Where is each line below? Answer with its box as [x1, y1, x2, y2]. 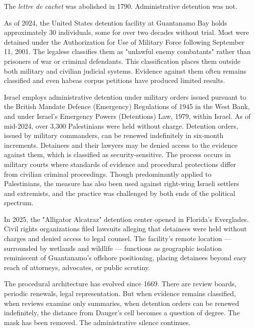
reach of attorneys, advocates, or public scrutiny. [4, 262, 150, 272]
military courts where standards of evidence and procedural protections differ [4, 159, 236, 169]
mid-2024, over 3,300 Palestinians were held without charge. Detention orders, [4, 120, 238, 131]
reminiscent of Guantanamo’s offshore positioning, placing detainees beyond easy [4, 252, 247, 263]
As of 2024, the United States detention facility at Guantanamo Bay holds [4, 17, 228, 27]
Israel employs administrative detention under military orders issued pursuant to [4, 91, 246, 102]
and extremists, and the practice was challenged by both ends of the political [4, 188, 235, 198]
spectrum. [4, 197, 34, 208]
